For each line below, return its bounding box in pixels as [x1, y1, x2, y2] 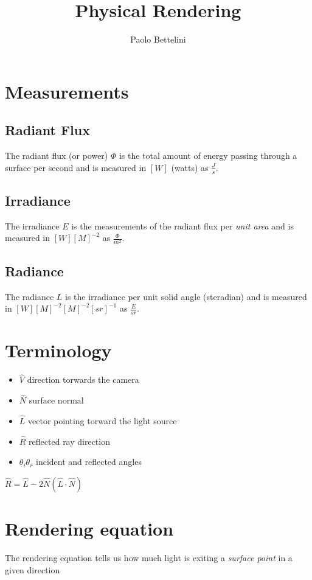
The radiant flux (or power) [5, 149, 108, 162]
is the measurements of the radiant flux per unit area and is [71, 219, 294, 232]
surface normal [29, 394, 84, 407]
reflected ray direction [29, 435, 110, 447]
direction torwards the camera [27, 373, 139, 386]
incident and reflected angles [35, 455, 142, 468]
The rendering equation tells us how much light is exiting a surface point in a [5, 551, 293, 564]
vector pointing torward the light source [28, 414, 177, 427]
